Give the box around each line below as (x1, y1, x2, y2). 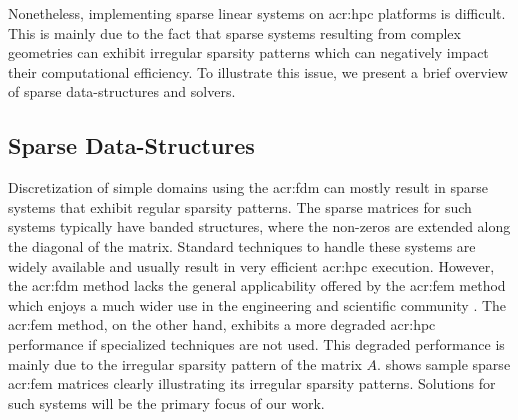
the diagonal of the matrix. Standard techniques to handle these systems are (8, 235, 476, 256)
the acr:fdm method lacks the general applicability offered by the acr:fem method (8, 275, 506, 296)
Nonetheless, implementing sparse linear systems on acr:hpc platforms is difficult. (8, 3, 506, 23)
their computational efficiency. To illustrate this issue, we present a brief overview (8, 61, 508, 82)
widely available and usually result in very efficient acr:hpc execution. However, (8, 255, 495, 276)
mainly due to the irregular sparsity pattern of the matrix (8, 353, 362, 374)
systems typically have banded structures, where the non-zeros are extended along (8, 216, 511, 237)
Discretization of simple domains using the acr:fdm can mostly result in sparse (8, 177, 489, 198)
